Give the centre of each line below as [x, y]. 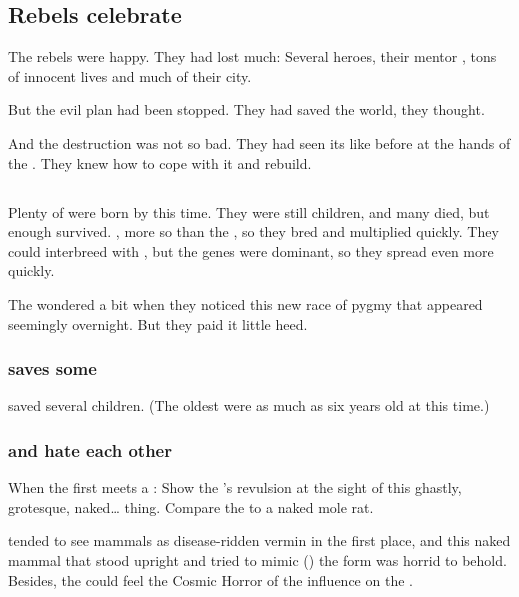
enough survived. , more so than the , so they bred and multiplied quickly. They [253, 231]
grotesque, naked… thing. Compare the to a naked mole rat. [191, 506]
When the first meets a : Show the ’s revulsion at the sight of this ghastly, [235, 487]
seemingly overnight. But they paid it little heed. [158, 323]
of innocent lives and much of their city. [130, 75]
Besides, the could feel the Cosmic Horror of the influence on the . [210, 579]
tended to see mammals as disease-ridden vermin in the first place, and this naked [259, 540]
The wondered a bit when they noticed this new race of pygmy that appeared [245, 303]
